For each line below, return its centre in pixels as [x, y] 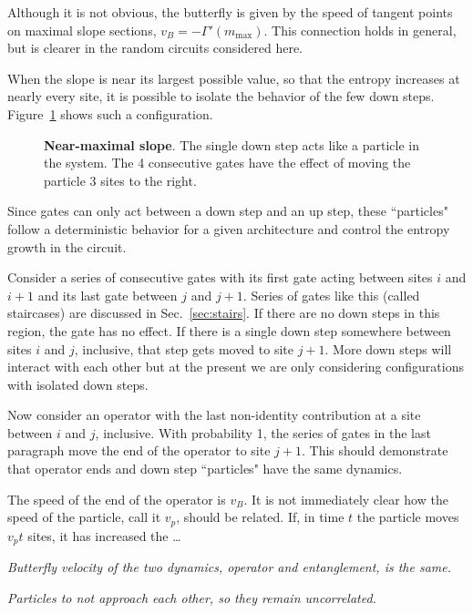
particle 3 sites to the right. [120, 180]
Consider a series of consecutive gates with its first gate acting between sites [220, 277]
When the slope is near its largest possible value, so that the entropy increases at [234, 78]
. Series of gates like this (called [331, 295]
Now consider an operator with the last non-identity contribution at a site [214, 415]
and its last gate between [108, 295]
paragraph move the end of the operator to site [139, 450]
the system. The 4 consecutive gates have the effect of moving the [227, 163]
